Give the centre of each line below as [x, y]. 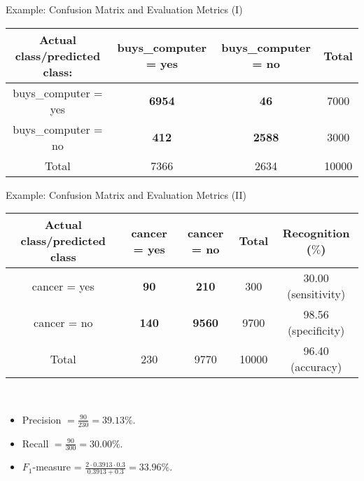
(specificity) [316, 330]
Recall [35, 443]
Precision [42, 419]
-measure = [57, 467]
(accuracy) [316, 367]
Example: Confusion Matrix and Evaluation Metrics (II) [126, 194]
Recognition [316, 232]
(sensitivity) [316, 294]
